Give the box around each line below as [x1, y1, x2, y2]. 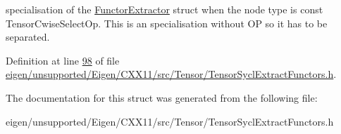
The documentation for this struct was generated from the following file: [6, 90, 318, 105]
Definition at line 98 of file [6, 53, 120, 67]
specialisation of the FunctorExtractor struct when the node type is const [6, 2, 323, 16]
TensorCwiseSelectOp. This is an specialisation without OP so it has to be [6, 15, 328, 30]
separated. [6, 29, 50, 44]
